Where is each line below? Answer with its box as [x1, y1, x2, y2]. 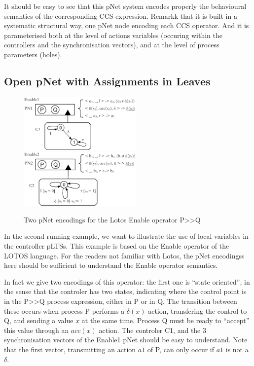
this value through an [4, 325, 69, 335]
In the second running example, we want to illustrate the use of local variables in [4, 231, 249, 241]
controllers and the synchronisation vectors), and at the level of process [4, 39, 219, 50]
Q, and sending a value [4, 315, 73, 326]
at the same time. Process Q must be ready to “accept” [81, 315, 250, 326]
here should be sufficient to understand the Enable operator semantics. [4, 260, 218, 270]
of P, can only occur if [147, 344, 215, 354]
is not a [225, 344, 249, 354]
